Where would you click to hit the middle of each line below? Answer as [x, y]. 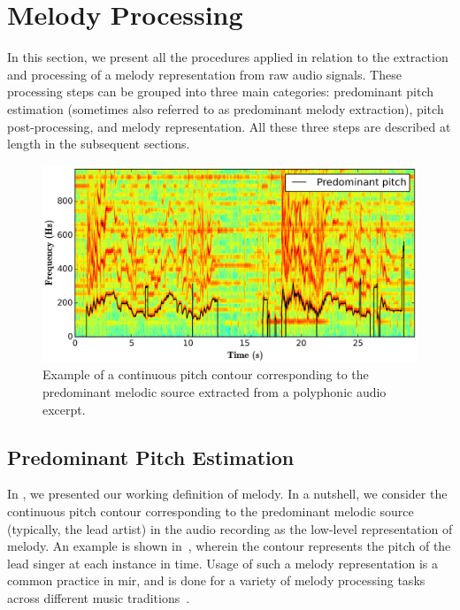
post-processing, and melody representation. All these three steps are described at [229, 126]
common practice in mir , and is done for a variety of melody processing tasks [216, 580]
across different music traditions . [99, 598]
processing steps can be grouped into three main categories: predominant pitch [221, 91]
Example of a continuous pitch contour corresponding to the [206, 374]
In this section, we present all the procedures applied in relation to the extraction [228, 57]
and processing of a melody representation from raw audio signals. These [204, 74]
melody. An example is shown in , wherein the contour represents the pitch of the [229, 546]
